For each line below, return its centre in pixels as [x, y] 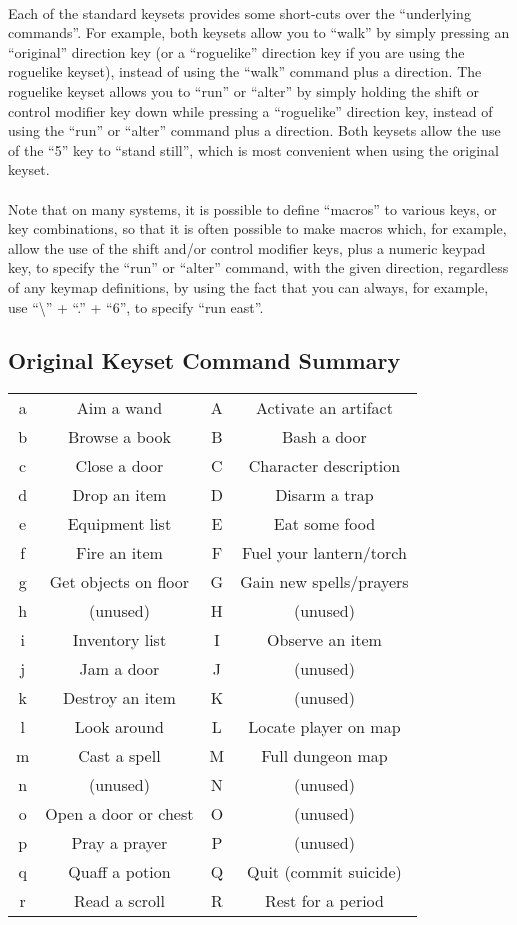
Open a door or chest [119, 814]
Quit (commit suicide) [324, 872]
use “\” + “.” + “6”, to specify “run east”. [136, 306]
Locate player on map [324, 727]
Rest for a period [324, 901]
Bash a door [324, 437]
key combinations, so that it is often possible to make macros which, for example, [257, 228]
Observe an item [324, 640]
